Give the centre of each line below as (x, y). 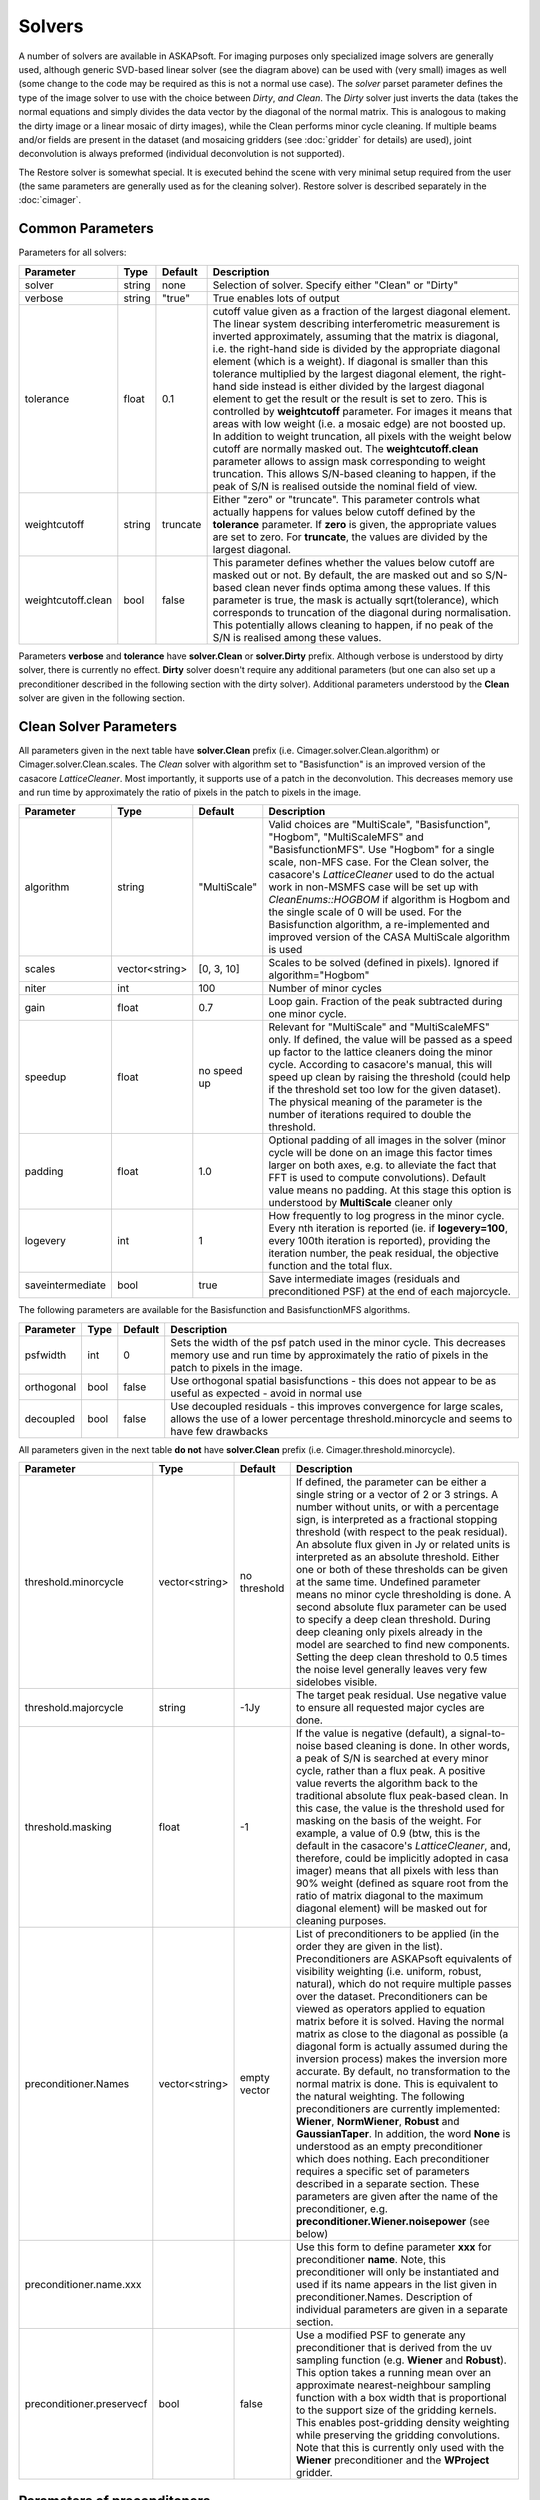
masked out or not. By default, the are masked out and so (348, 575)
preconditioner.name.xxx (83, 2285)
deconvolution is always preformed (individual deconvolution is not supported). (181, 154)
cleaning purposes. (341, 1921)
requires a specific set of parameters (382, 2172)
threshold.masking (68, 1827)
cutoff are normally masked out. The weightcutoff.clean (345, 448)
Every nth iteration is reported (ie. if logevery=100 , (388, 1228)
